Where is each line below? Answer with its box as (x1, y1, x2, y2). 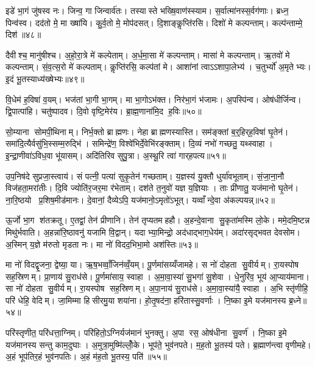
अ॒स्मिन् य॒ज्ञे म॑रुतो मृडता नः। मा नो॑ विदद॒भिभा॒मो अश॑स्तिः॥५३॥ (5, 237, 198, 250)
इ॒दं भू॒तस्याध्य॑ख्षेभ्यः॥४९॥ (5, 72, 85, 85)
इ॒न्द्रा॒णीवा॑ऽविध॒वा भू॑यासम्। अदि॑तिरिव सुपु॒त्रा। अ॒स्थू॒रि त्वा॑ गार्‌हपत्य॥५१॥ (5, 149, 226, 161)
